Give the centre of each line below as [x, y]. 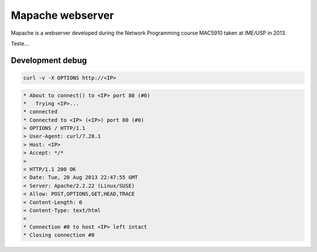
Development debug [49, 60]
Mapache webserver [63, 15]
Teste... [20, 43]
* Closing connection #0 [59, 235]
